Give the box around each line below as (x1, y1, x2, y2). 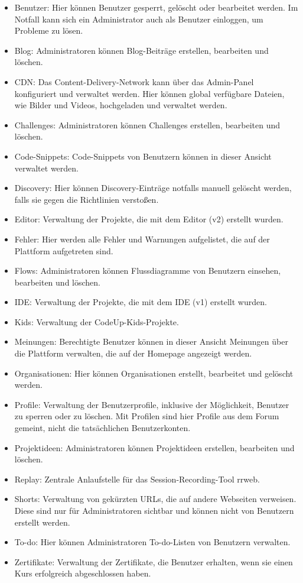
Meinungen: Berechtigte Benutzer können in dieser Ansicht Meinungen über (14, 335, 288, 348)
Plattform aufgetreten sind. (14, 244, 113, 257)
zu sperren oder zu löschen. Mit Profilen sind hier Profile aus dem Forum (14, 410, 279, 422)
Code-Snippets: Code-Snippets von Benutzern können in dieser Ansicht (14, 150, 272, 162)
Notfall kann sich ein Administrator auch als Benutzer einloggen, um (14, 12, 263, 25)
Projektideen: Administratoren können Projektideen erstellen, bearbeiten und (14, 441, 295, 454)
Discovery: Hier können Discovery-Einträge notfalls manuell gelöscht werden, (14, 182, 292, 194)
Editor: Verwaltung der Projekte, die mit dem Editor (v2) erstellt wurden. (14, 213, 284, 225)
